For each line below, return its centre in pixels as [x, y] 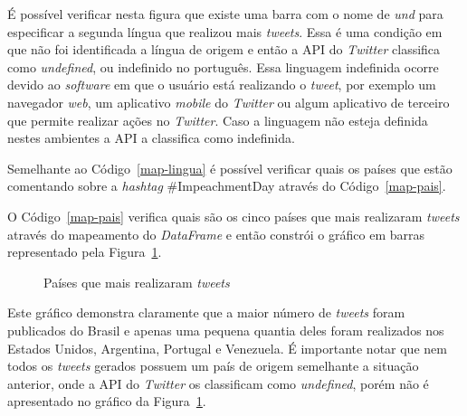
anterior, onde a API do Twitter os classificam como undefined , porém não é [218, 383]
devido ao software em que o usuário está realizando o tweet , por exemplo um [222, 85]
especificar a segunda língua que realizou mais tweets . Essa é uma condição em [225, 31]
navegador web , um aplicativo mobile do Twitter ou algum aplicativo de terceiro [229, 102]
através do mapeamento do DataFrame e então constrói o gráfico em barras [216, 234]
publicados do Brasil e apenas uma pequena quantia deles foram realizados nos [226, 330]
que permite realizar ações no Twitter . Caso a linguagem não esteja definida [218, 120]
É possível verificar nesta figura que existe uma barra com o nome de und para [225, 14]
